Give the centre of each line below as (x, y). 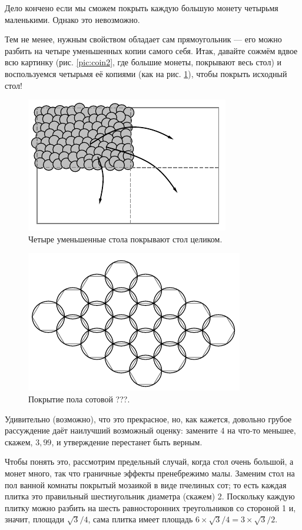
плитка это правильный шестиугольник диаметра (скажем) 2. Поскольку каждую (150, 496)
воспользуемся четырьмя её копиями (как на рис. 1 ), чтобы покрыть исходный (146, 73)
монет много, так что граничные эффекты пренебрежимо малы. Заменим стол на (150, 473)
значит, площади (34, 519)
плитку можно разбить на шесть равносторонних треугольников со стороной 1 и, (150, 507)
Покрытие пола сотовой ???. (79, 399)
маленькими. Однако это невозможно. (72, 19)
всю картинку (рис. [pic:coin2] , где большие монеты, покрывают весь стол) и (143, 62)
